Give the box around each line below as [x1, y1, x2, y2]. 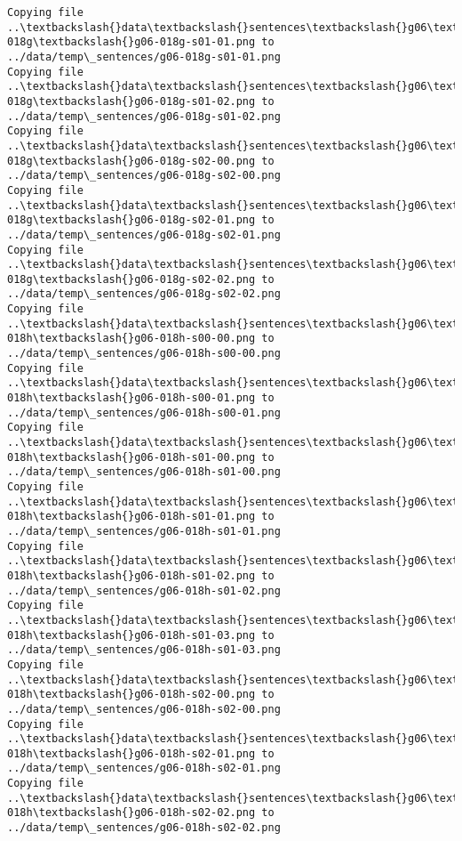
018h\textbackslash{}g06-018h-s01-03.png [7, 628, 256, 642]
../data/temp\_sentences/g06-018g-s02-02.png [7, 287, 281, 301]
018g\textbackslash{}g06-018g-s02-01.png [7, 214, 256, 227]
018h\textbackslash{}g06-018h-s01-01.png [7, 510, 256, 523]
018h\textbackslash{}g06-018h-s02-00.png [7, 688, 256, 701]
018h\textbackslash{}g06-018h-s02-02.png [7, 806, 256, 820]
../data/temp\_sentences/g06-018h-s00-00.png [7, 347, 281, 360]
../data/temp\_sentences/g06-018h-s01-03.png [7, 643, 281, 657]
